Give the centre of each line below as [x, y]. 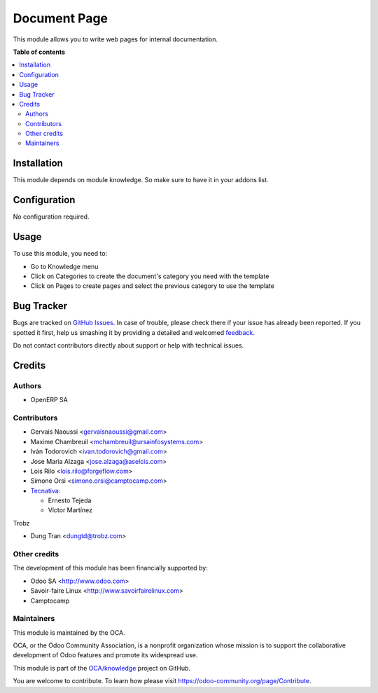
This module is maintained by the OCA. [69, 632]
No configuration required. [51, 217]
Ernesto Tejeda [70, 500]
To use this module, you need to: [60, 254]
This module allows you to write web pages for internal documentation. [115, 39]
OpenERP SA [49, 400]
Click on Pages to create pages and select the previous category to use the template [152, 286]
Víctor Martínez [70, 510]
